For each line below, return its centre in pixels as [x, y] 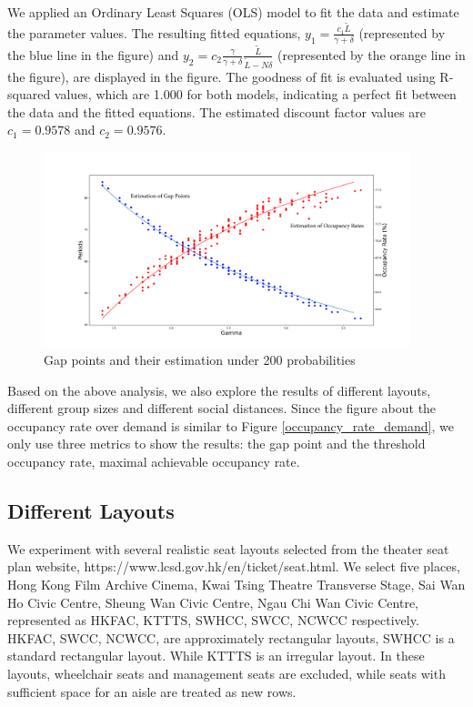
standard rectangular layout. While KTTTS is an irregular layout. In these [216, 656]
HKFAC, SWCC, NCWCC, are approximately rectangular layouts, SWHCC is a [231, 637]
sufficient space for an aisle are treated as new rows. [152, 691]
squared [29, 94]
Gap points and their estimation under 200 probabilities [200, 359]
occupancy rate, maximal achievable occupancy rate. [154, 461]
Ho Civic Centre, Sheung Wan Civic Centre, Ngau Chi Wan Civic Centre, [213, 602]
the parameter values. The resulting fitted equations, [154, 32]
